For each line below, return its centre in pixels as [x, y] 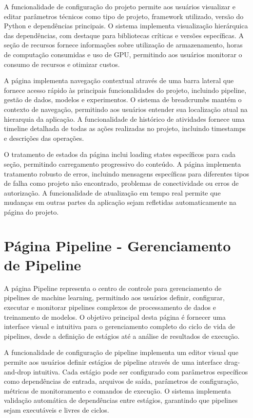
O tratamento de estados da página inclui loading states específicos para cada [120, 154]
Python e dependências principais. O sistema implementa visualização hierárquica [126, 26]
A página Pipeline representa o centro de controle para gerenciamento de [113, 288]
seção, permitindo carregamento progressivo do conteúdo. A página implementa [123, 164]
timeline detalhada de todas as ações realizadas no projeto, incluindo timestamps [125, 128]
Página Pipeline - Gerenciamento [117, 245]
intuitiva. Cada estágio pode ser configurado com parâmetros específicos [140, 371]
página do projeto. [31, 211]
